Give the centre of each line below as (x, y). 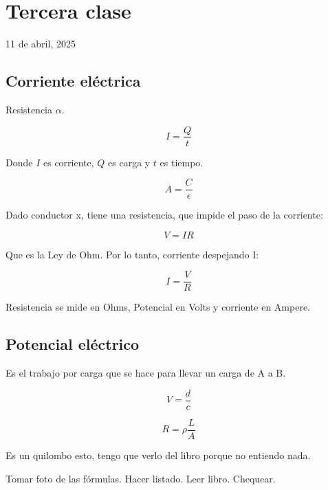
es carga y (129, 162)
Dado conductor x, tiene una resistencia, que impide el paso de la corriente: (164, 215)
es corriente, (68, 162)
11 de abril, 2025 (41, 44)
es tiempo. (182, 162)
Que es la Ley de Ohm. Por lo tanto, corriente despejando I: (132, 254)
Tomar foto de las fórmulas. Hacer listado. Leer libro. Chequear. (141, 478)
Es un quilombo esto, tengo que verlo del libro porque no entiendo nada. (158, 455)
